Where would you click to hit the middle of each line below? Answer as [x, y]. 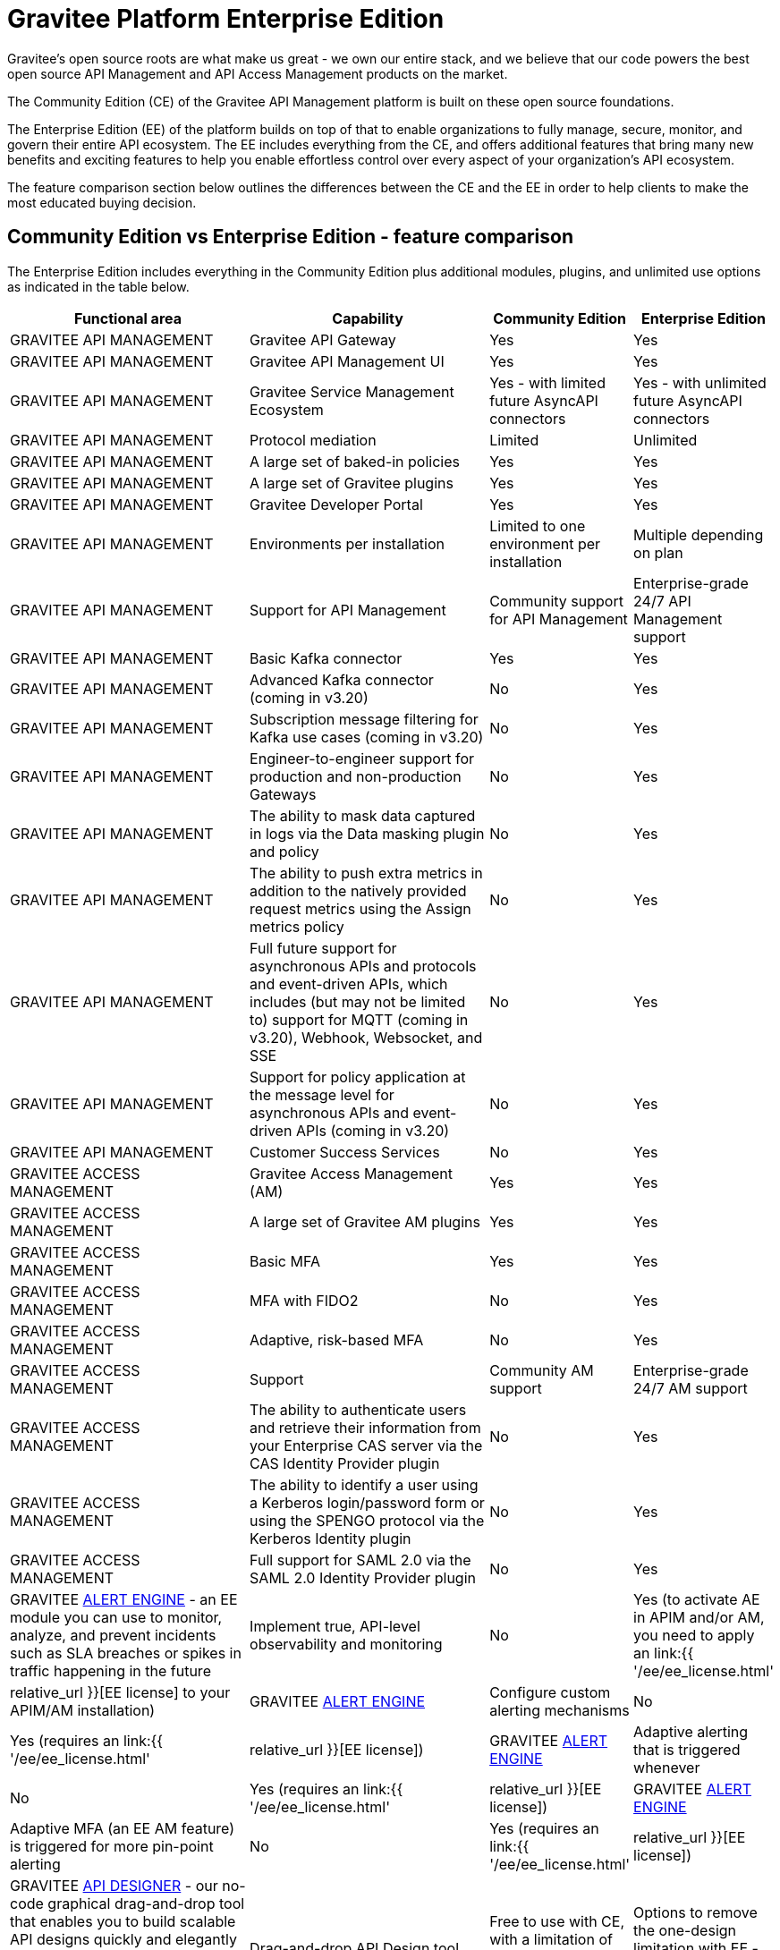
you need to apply [694, 1635]
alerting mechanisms [560, 1710]
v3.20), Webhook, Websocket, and [366, 1037]
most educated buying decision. [102, 202]
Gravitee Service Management [352, 391]
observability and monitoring [346, 1644]
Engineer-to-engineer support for [362, 758]
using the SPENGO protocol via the [367, 1520]
